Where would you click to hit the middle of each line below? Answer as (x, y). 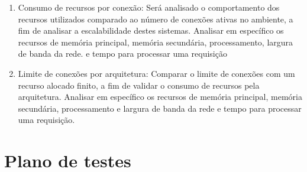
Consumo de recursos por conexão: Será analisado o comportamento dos (149, 7)
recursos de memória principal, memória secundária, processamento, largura (156, 42)
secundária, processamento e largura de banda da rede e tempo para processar (160, 108)
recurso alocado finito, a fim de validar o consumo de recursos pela (139, 85)
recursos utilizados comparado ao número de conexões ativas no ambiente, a (156, 19)
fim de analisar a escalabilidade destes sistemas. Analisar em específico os (151, 30)
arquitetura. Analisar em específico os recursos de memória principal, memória (160, 97)
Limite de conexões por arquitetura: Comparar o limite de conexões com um (156, 73)
